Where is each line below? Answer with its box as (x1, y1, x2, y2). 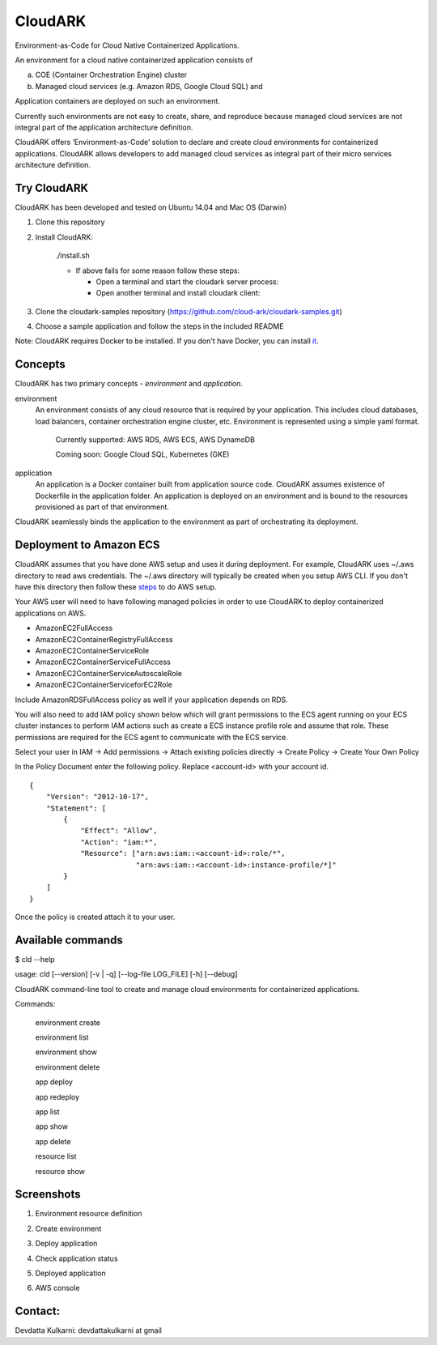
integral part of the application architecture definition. (15, 122, 193, 132)
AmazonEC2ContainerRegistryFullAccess (35, 634, 173, 644)
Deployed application (35, 1268, 107, 1278)
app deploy (35, 1077, 73, 1087)
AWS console (35, 1283, 80, 1293)
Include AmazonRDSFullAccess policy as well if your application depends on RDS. (15, 695, 289, 704)
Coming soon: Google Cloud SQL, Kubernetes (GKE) (55, 449, 230, 459)
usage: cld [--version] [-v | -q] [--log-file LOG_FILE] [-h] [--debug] (15, 969, 238, 979)
